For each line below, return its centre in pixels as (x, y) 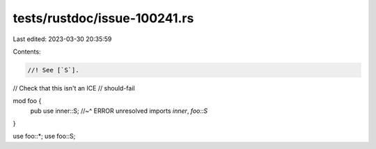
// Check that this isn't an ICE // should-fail (74, 88)
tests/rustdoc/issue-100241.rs (103, 18)
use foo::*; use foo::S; (44, 136)
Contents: (27, 52)
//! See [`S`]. (53, 70)
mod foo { (27, 101)
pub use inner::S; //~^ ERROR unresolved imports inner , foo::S (119, 111)
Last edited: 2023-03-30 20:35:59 (62, 39)
